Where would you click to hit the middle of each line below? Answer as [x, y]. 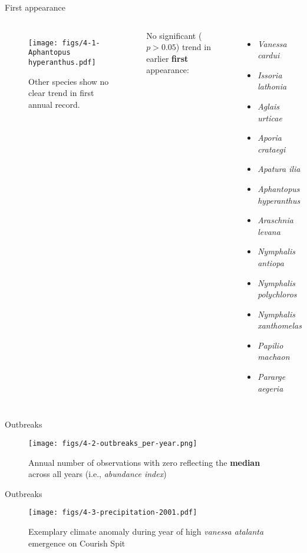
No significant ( [174, 35]
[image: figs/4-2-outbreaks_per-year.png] [113, 443]
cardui [269, 55]
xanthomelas [280, 325]
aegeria [270, 388]
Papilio [270, 345]
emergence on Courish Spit [77, 543]
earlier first [167, 58]
